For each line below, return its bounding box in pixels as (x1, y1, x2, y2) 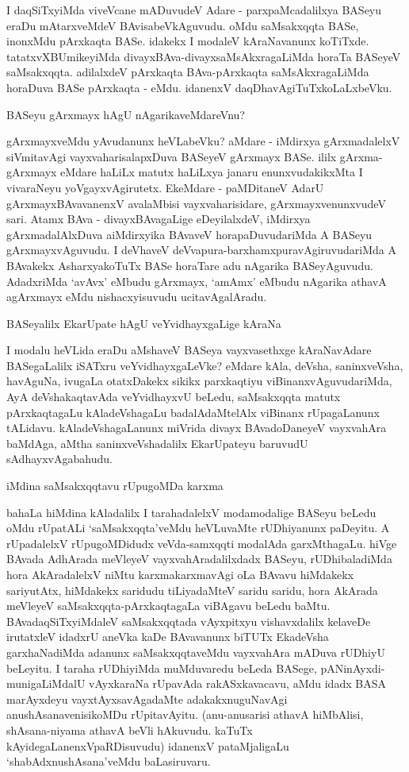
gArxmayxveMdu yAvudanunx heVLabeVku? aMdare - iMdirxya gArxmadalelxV (6, 133, 400, 149)
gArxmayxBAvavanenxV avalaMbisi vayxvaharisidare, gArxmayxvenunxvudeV (6, 195, 386, 211)
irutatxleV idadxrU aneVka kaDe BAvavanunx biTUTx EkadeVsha (6, 628, 329, 645)
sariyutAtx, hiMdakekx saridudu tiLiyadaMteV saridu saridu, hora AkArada (6, 581, 378, 598)
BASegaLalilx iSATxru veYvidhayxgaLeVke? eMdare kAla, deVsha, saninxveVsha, (6, 357, 403, 373)
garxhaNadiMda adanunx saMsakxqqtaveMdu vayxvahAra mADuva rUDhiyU (6, 643, 385, 660)
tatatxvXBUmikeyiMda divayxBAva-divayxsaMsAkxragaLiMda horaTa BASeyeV (6, 48, 401, 64)
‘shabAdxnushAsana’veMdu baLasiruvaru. (6, 753, 211, 770)
